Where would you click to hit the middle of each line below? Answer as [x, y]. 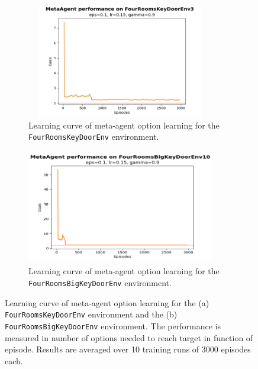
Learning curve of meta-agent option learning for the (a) [107, 302]
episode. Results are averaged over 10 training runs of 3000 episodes [128, 349]
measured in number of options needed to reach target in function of [129, 337]
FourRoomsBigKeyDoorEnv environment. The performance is [113, 325]
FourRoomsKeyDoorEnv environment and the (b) [91, 314]
